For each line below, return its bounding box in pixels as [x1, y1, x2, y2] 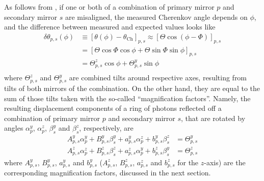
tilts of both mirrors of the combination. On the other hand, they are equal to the [4, 82, 260, 93]
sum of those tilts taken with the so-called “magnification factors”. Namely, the [4, 93, 251, 103]
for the [177, 157, 199, 167]
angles [4, 123, 23, 133]
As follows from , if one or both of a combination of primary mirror [4, 2, 215, 12]
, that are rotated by [181, 112, 246, 123]
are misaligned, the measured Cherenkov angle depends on [65, 11, 248, 22]
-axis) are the [204, 157, 246, 167]
